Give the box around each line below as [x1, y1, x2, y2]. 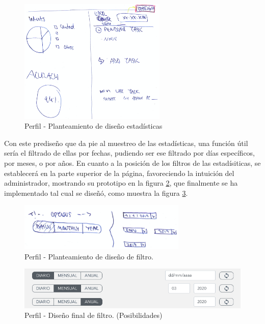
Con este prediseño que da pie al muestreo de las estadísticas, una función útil [4, 137, 248, 148]
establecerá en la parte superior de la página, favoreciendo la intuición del [4, 167, 234, 178]
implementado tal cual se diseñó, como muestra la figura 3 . [4, 187, 188, 198]
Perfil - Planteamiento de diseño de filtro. [24, 251, 153, 261]
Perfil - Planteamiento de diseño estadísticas [24, 121, 163, 131]
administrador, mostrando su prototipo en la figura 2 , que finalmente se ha [4, 178, 238, 188]
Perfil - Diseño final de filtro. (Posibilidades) [24, 310, 163, 320]
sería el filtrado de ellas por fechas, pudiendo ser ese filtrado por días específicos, [4, 148, 255, 158]
